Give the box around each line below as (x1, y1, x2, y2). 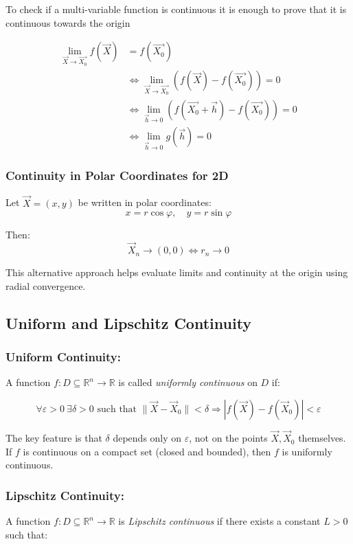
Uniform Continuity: (5, 348, 121, 365)
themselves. (298, 431, 346, 445)
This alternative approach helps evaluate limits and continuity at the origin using (5, 265, 348, 280)
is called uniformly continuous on (118, 375, 258, 389)
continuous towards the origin (5, 15, 130, 30)
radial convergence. (5, 278, 86, 293)
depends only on (113, 431, 182, 445)
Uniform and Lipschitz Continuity (5, 312, 252, 333)
